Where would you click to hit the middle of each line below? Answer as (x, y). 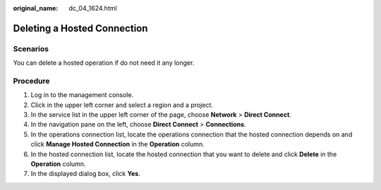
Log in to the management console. (82, 95)
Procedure (31, 81)
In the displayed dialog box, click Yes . (85, 174)
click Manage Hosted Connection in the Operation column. (117, 144)
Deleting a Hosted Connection (80, 28)
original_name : (36, 8)
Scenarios (31, 49)
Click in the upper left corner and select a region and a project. (122, 105)
